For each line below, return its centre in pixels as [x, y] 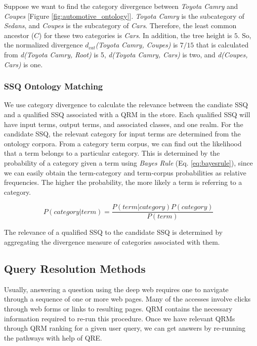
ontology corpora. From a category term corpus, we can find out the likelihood [123, 143]
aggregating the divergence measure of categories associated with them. [112, 241]
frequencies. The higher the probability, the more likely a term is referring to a [123, 182]
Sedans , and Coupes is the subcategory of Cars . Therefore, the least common [120, 25]
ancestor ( [19, 35]
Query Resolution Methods [75, 268]
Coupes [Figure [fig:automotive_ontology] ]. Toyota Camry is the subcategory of [124, 16]
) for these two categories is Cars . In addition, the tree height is [135, 35]
